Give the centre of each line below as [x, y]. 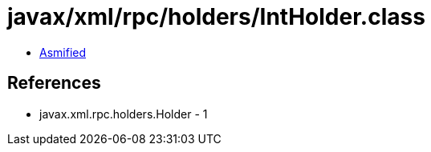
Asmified [63, 52]
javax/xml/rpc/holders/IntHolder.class [216, 17]
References [54, 83]
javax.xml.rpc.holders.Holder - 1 [124, 114]
